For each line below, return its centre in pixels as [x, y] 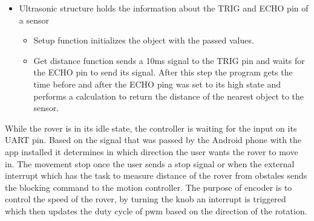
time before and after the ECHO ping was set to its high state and [157, 84]
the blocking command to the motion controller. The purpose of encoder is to [149, 187]
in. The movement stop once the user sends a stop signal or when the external [150, 163]
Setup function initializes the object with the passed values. [144, 40]
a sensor [34, 20]
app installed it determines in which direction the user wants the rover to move [152, 151]
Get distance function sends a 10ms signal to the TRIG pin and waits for [169, 60]
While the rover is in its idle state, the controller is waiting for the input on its [151, 128]
